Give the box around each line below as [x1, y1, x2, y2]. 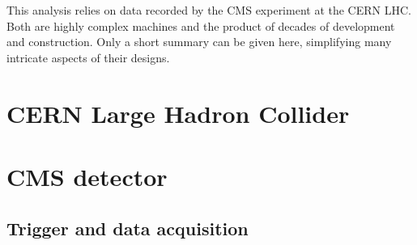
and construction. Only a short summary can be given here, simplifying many [6, 33, 392, 50]
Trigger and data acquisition [6, 215, 249, 240]
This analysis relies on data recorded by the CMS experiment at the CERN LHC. [6, 2, 411, 18]
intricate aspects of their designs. [6, 49, 170, 65]
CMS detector [6, 159, 168, 192]
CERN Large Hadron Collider [6, 96, 350, 129]
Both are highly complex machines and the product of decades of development [6, 17, 395, 34]
